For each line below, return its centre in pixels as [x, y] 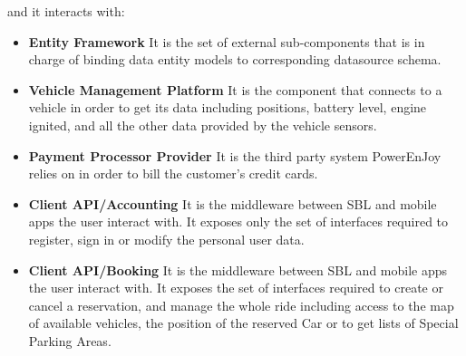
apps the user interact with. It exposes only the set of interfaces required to [238, 221]
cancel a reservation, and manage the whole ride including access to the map [241, 305]
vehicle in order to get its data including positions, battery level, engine [228, 107]
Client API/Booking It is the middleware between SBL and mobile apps [238, 269]
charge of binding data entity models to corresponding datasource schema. [235, 59]
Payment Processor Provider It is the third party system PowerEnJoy [235, 155]
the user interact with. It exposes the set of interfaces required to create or [236, 288]
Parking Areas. [70, 340]
